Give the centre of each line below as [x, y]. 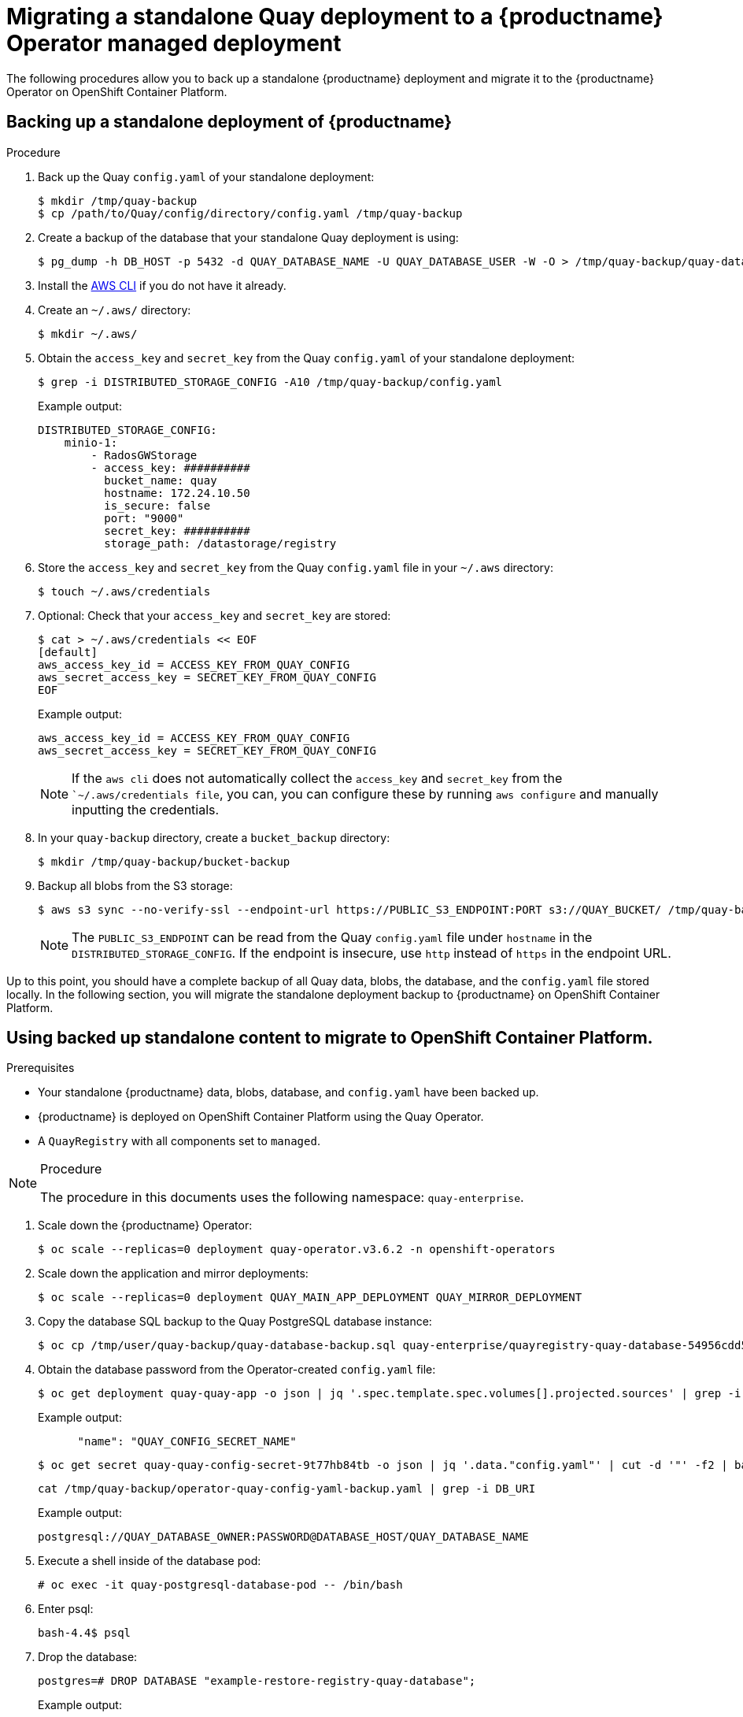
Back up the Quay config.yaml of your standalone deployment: [206, 176]
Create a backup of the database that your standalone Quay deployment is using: [248, 237]
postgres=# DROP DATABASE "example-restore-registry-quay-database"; [257, 1681]
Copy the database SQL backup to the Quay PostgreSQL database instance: [235, 1322]
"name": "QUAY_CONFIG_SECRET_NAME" [187, 1442]
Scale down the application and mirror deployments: [173, 1274]
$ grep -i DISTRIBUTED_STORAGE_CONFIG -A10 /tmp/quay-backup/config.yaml [270, 382]
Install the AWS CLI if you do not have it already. [162, 285]
